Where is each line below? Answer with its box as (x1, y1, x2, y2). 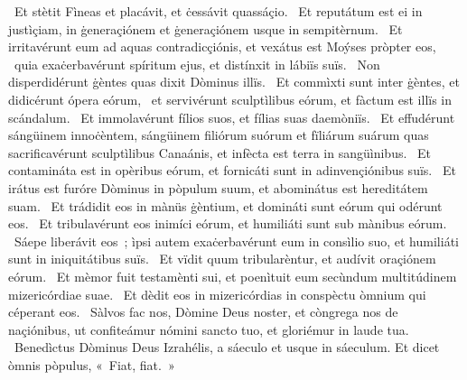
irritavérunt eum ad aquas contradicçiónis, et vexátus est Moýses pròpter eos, (8, 37, 436, 56)
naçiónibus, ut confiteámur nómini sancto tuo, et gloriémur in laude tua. (8, 320, 409, 338)
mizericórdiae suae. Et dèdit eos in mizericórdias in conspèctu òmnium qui (8, 284, 426, 303)
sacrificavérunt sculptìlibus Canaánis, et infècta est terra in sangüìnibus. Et (8, 143, 431, 162)
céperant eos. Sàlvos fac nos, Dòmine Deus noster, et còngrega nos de (8, 302, 398, 321)
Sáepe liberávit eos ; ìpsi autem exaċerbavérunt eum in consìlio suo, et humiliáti (14, 231, 459, 250)
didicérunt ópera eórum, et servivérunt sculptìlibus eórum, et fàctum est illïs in (8, 89, 453, 108)
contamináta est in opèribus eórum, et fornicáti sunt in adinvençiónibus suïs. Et (8, 161, 456, 180)
